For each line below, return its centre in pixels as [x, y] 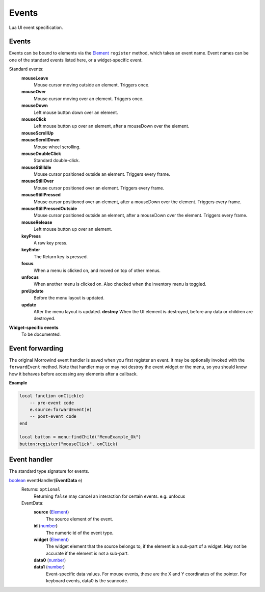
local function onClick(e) [52, 396]
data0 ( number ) [50, 560]
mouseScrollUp [38, 133]
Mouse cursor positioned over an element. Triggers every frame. [99, 188]
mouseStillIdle [36, 167]
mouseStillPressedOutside [49, 209]
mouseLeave [35, 78]
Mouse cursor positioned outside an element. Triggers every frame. [102, 174]
